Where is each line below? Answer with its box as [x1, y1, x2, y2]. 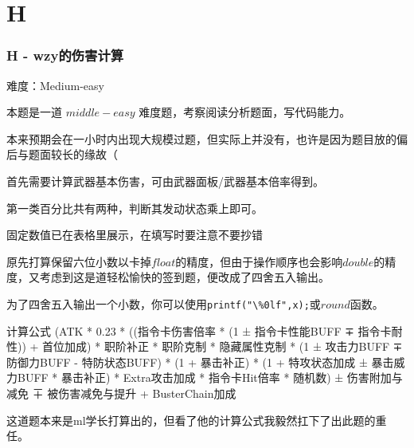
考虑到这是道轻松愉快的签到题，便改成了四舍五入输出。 [39, 269, 330, 285]
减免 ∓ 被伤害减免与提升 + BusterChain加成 [6, 384, 236, 401]
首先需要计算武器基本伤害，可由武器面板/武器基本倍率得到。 [6, 172, 324, 189]
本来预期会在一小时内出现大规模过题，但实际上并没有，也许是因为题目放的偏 [6, 130, 408, 147]
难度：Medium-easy [6, 77, 104, 93]
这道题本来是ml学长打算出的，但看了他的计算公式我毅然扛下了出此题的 [6, 411, 376, 428]
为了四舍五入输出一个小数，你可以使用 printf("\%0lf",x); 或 [6, 295, 321, 312]
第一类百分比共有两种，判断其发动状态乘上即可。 [6, 199, 263, 216]
